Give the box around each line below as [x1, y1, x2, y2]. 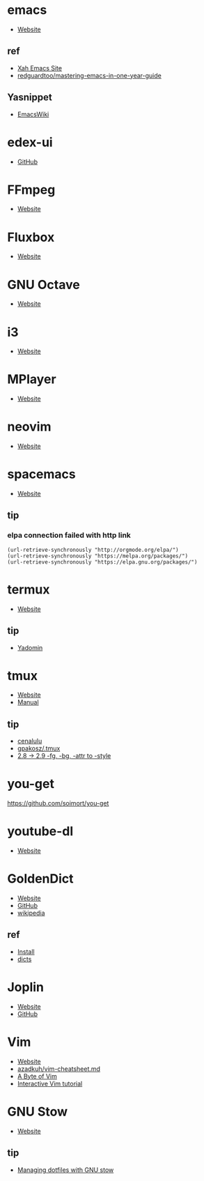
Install [17, 947, 35, 956]
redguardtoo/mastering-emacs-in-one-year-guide [17, 71, 162, 79]
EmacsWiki [17, 110, 49, 118]
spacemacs [7, 466, 76, 482]
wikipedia [17, 909, 45, 918]
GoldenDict [7, 871, 74, 887]
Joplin [7, 980, 44, 995]
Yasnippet [7, 91, 52, 103]
